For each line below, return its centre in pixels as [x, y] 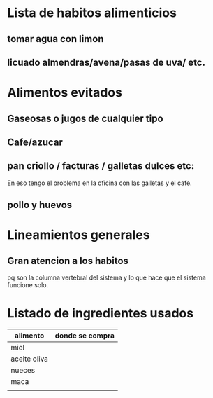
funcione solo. [28, 285]
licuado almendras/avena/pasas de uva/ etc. [106, 62]
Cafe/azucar [35, 142]
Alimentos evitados [65, 93]
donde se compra [85, 336]
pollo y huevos [40, 205]
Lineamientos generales [79, 235]
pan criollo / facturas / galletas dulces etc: [101, 166]
